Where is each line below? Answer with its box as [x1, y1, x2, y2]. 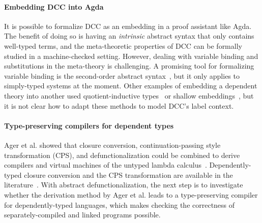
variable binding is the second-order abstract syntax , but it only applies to [4, 70, 240, 81]
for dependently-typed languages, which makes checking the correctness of [4, 199, 235, 210]
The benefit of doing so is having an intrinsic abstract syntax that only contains [4, 30, 254, 41]
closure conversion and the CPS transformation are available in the [24, 169, 233, 180]
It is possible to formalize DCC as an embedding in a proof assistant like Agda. [4, 20, 252, 31]
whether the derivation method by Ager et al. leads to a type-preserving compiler [4, 189, 258, 200]
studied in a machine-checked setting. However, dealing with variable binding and [4, 50, 258, 61]
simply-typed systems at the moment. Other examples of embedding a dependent [4, 80, 257, 91]
